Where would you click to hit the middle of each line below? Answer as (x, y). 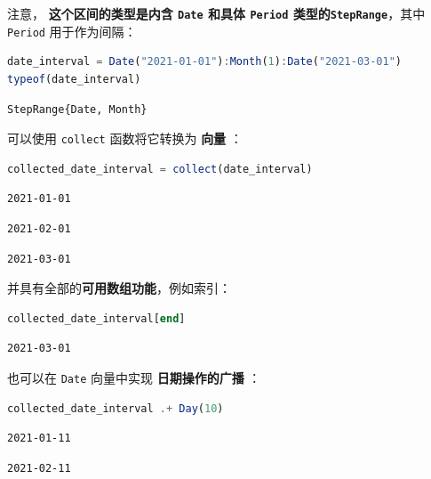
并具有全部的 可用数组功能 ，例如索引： (119, 288)
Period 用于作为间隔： (72, 31)
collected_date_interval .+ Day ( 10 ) (116, 408)
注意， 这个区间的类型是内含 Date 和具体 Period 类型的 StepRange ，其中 (216, 13)
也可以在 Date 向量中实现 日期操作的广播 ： (134, 377)
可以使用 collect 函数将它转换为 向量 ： (125, 138)
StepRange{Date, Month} (77, 109)
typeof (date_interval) (74, 79)
